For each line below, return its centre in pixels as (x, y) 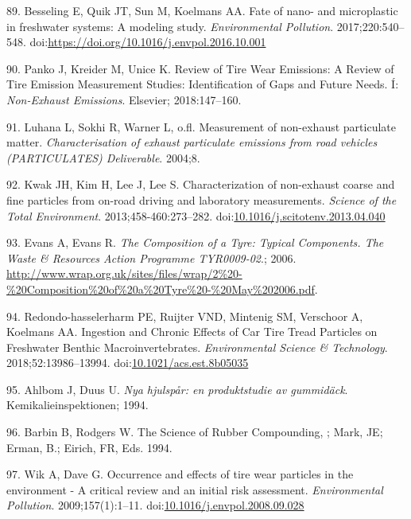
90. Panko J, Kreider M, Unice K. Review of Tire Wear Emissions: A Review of (200, 68)
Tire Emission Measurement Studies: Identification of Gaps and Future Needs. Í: (203, 84)
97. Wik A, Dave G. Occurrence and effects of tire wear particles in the (180, 474)
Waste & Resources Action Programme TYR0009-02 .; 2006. (151, 258)
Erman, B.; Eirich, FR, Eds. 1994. (89, 447)
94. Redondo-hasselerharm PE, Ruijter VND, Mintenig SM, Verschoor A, (185, 316)
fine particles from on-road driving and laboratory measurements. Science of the (202, 199)
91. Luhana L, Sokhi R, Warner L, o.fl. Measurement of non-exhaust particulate (201, 126)
